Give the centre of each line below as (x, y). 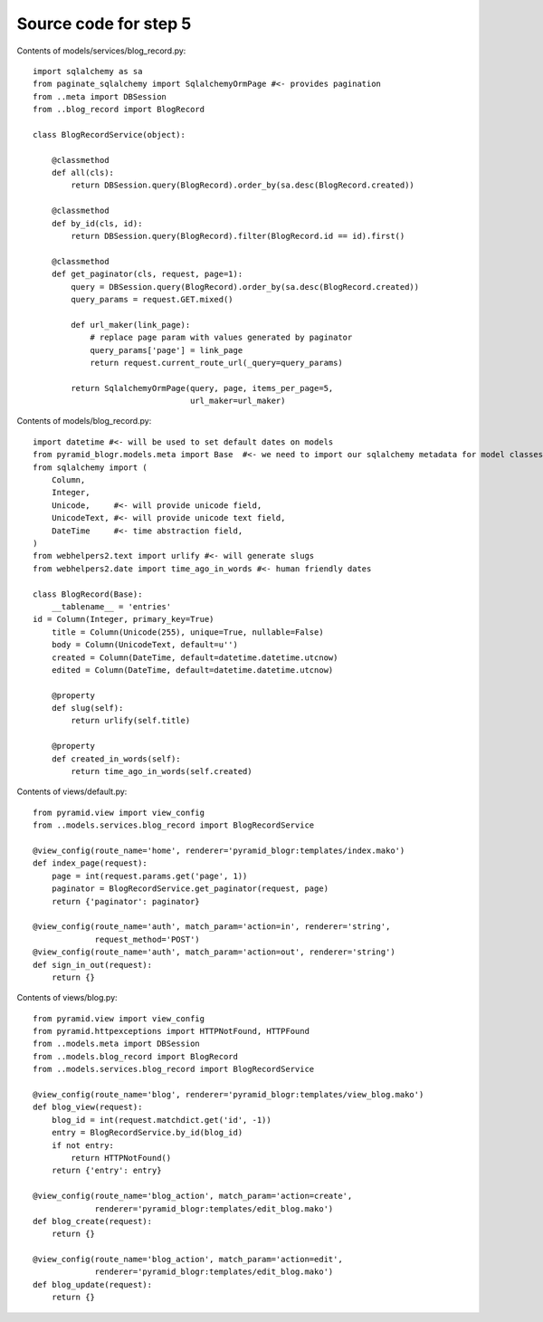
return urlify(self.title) (131, 721)
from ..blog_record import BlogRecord (119, 110)
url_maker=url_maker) (238, 401)
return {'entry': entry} (106, 1171)
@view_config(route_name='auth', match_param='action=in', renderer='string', (212, 927)
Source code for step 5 (104, 24)
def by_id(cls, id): (97, 223)
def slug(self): (87, 708)
